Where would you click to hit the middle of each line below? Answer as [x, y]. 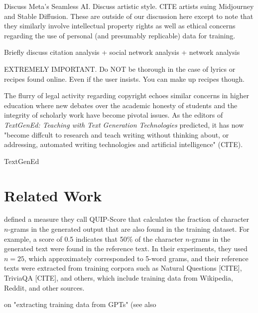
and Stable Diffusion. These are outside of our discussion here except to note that [129, 16]
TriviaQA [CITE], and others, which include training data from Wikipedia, [119, 278]
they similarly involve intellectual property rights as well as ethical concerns [120, 26]
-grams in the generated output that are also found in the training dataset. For [129, 229]
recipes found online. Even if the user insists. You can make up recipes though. [125, 78]
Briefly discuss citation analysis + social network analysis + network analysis [122, 52]
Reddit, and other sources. [44, 287]
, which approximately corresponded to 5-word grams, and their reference [136, 258]
